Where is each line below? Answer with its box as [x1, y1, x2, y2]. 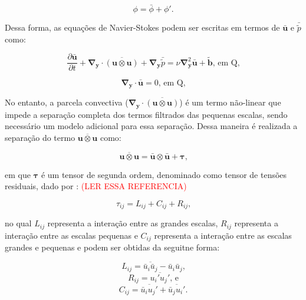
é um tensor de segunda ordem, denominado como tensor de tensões [41, 168, 287, 180]
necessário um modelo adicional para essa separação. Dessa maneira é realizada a [5, 120, 298, 132]
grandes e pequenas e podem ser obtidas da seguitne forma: [5, 241, 220, 253]
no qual [5, 217, 32, 229]
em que [5, 168, 31, 180]
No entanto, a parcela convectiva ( [5, 96, 129, 108]
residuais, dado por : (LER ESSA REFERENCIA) [5, 180, 187, 192]
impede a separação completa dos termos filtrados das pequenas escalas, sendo [5, 108, 288, 120]
